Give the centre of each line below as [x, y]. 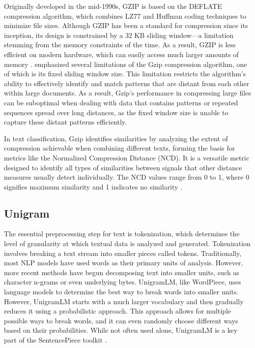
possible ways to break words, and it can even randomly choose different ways [121, 320]
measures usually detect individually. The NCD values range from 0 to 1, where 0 [127, 177]
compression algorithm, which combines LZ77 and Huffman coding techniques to [125, 16]
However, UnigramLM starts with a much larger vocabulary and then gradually [124, 301]
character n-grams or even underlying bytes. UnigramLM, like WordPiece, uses [123, 282]
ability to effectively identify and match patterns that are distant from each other [127, 83]
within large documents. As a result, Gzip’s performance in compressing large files [127, 93]
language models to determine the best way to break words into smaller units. [121, 292]
